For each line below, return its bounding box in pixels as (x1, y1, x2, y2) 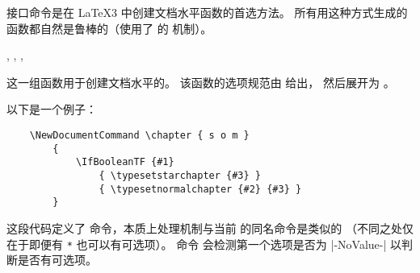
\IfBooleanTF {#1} (75, 156, 174, 168)
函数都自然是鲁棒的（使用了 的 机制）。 (6, 19, 212, 36)
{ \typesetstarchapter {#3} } (99, 169, 261, 181)
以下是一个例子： (6, 101, 97, 118)
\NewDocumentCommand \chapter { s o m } (29, 129, 250, 141)
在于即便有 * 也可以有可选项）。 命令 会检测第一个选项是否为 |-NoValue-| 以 (6, 235, 401, 252)
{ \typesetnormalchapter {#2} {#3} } (99, 183, 302, 195)
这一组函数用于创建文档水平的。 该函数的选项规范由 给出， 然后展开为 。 (6, 73, 395, 90)
